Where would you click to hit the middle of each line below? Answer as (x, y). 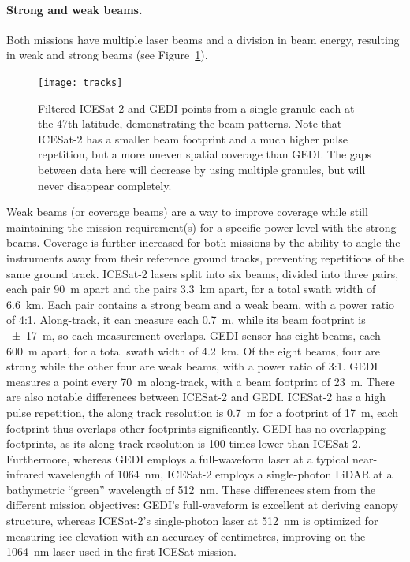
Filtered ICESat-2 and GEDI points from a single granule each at (196, 108)
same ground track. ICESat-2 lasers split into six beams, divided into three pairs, (203, 273)
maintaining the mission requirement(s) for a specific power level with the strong (201, 227)
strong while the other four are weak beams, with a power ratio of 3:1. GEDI (192, 366)
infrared (25, 474)
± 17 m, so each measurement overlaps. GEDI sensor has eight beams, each (196, 335)
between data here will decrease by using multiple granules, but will (202, 170)
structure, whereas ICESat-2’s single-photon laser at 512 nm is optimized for (192, 521)
